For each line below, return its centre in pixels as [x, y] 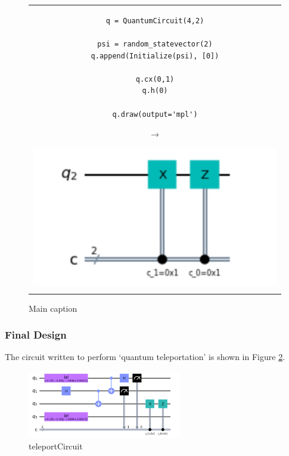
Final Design [36, 335]
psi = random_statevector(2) [155, 44]
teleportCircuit [56, 446]
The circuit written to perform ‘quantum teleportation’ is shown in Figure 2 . [145, 357]
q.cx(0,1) [155, 79]
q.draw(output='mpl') [155, 114]
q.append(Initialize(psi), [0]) [155, 56]
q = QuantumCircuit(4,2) [155, 21]
